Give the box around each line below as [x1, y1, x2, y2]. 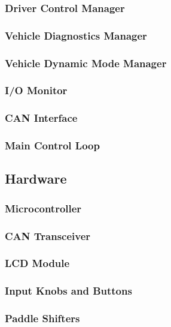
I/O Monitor [5, 83, 68, 98]
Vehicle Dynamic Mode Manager [5, 55, 167, 70]
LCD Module [5, 256, 70, 271]
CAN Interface [5, 110, 78, 125]
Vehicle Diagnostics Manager [5, 28, 147, 43]
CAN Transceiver [5, 228, 91, 243]
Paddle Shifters [5, 311, 80, 326]
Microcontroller [5, 200, 82, 215]
